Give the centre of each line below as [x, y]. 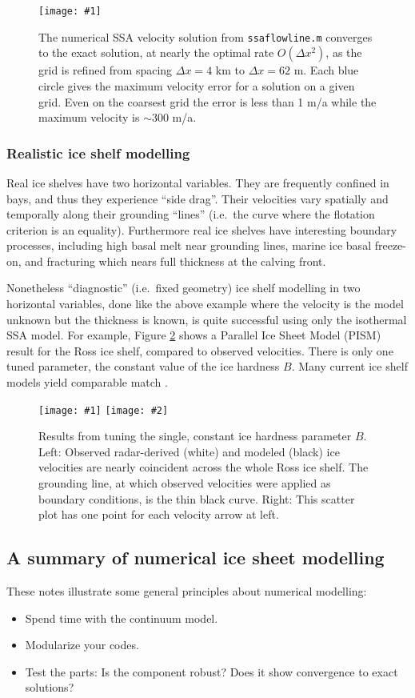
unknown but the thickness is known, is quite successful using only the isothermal [207, 319]
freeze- [390, 245]
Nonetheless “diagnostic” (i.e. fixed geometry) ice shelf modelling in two [184, 288]
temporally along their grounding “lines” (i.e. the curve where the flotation [191, 214]
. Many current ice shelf [349, 366]
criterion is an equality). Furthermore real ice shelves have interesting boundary [202, 229]
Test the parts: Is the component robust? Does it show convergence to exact [211, 671]
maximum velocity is [89, 117]
